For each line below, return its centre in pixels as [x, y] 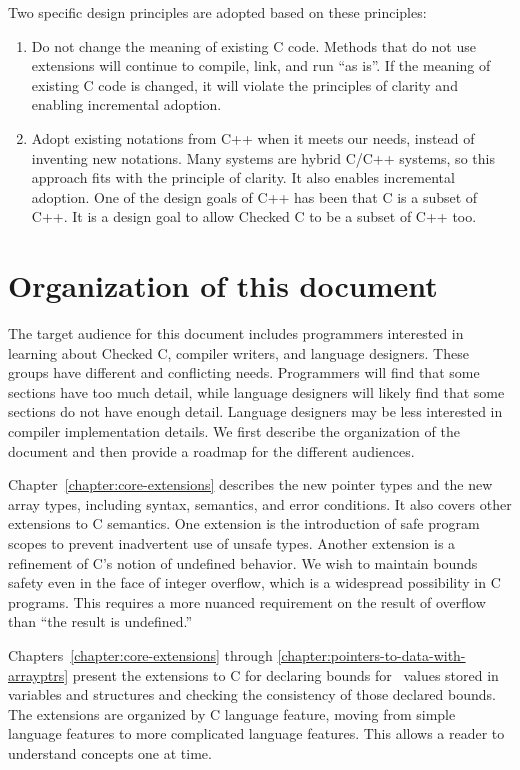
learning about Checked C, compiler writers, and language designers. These [238, 352]
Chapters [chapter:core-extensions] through [140, 654]
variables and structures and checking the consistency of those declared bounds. [252, 694]
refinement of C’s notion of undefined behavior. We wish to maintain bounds [243, 562]
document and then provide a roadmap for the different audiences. [211, 450]
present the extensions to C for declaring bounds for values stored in [285, 674]
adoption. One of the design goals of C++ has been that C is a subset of [254, 196]
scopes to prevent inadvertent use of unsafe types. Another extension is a [232, 543]
